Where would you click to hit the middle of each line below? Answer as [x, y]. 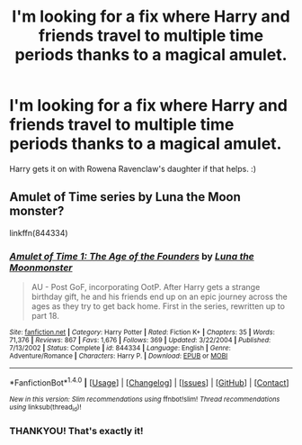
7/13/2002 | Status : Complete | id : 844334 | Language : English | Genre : [120, 349]
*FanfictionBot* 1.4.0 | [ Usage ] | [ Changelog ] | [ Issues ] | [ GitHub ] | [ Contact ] [149, 382]
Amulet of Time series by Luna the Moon [125, 197]
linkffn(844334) [39, 232]
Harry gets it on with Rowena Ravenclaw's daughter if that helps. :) [133, 168]
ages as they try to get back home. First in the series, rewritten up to [158, 306]
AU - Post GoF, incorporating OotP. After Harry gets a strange [146, 287]
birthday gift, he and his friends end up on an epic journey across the [159, 297]
